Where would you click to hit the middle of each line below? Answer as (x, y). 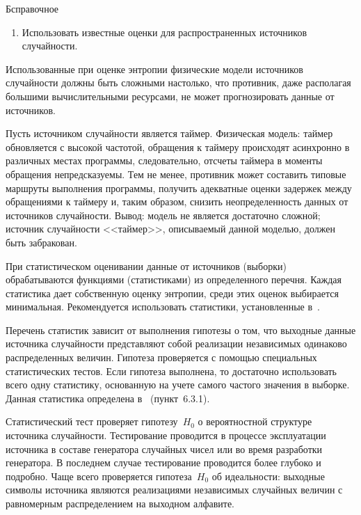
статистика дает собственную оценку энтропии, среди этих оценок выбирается (172, 293)
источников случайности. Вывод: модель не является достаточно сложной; (163, 215)
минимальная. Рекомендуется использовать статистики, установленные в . (163, 307)
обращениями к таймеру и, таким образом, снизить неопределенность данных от (177, 201)
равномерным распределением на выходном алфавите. (120, 503)
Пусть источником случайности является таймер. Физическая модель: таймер (169, 133)
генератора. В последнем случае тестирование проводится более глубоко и (163, 462)
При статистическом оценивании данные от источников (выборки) (146, 266)
